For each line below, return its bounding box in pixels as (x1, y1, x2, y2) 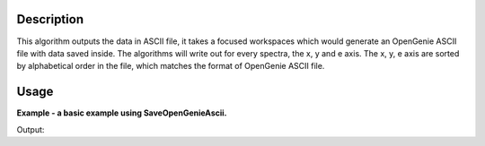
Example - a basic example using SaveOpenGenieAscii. (16, 107, 227, 118)
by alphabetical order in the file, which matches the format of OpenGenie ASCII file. (16, 61, 325, 72)
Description (16, 12, 84, 27)
